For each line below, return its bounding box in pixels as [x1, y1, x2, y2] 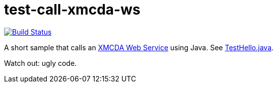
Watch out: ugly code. [4, 58, 77, 67]
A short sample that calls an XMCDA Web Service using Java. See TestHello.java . [4, 43, 274, 52]
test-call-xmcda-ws [4, 1, 141, 18]
